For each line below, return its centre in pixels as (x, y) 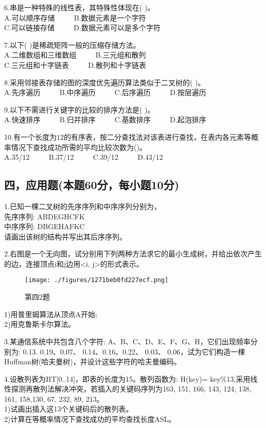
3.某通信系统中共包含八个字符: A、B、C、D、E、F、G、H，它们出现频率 (127, 341)
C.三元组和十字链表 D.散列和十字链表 (75, 64)
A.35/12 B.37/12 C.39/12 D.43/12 (84, 157)
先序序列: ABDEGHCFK (45, 216)
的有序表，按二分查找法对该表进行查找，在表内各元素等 (157, 136)
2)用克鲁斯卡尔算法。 (40, 324)
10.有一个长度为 (30, 136)
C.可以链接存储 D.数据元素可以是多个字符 (82, 27)
